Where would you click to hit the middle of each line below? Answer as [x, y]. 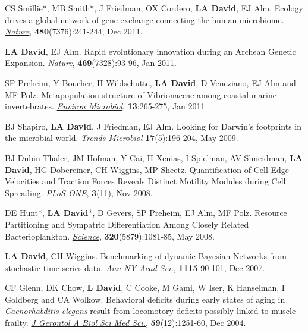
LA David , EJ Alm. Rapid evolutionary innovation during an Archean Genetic [150, 51]
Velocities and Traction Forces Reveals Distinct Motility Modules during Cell [145, 181]
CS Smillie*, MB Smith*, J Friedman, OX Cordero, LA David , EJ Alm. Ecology [154, 8]
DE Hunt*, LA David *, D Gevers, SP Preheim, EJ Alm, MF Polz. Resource [146, 213]
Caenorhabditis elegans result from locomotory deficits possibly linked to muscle [150, 311]
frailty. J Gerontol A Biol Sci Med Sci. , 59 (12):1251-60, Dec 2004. [125, 323]
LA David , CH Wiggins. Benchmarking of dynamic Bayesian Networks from [146, 256]
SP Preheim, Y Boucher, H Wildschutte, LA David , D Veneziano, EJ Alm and [150, 82]
